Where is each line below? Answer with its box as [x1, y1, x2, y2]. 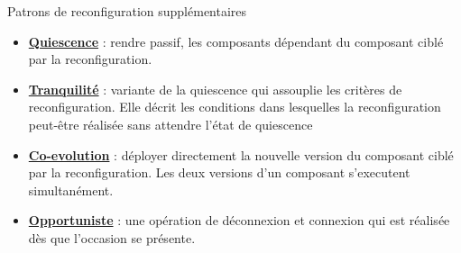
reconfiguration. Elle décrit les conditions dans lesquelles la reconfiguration [28, 97, 441, 116]
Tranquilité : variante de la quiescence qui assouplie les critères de [28, 79, 402, 98]
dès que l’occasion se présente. [28, 228, 196, 247]
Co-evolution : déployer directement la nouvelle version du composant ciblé [28, 145, 454, 164]
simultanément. [28, 180, 114, 199]
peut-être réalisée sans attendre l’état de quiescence [28, 114, 313, 133]
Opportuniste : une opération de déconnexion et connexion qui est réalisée [28, 211, 450, 230]
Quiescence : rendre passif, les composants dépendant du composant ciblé [28, 32, 444, 50]
